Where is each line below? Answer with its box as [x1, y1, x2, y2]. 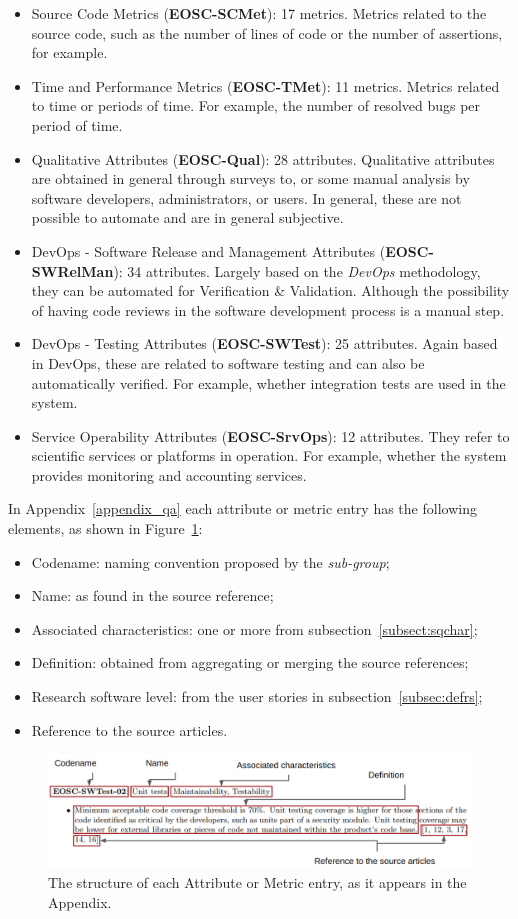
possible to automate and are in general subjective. [31, 207, 344, 228]
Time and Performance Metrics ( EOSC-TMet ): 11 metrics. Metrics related [31, 75, 500, 96]
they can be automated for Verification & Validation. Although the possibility [31, 280, 510, 301]
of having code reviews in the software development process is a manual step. [31, 299, 505, 320]
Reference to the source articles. [31, 719, 228, 740]
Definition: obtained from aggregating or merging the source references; [31, 652, 469, 673]
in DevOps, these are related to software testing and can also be [31, 352, 425, 373]
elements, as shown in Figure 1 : [8, 518, 203, 539]
